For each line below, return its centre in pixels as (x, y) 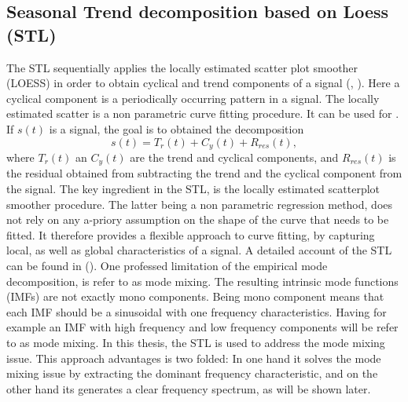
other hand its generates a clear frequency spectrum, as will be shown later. (189, 388)
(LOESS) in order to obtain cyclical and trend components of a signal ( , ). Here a (203, 83)
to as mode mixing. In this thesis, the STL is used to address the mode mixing (196, 342)
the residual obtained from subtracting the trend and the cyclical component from (204, 173)
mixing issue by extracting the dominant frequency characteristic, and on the (192, 373)
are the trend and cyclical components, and (234, 157)
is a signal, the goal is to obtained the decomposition (176, 128)
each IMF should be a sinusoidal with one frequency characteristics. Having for (197, 311)
